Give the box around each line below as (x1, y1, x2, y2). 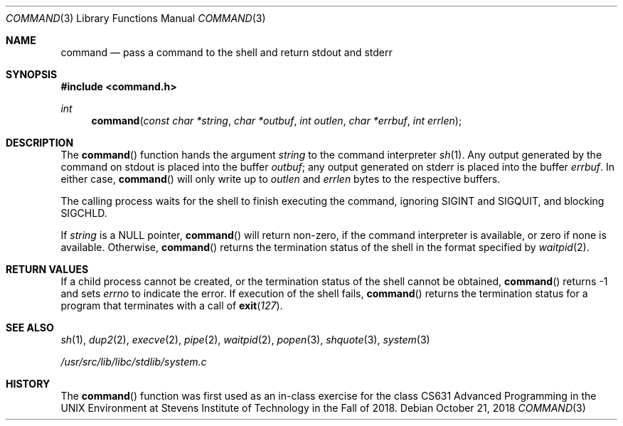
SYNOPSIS (6, 68, 58, 80)
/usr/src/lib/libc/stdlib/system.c (60, 356, 207, 368)
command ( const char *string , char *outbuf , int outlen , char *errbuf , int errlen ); (91, 115, 462, 127)
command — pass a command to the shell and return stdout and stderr (60, 46, 393, 58)
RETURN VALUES (6, 263, 89, 275)
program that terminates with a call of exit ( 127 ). (60, 299, 283, 311)
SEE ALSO (6, 321, 54, 334)
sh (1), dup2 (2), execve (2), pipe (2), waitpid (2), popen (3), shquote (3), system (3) (60, 334, 430, 346)
